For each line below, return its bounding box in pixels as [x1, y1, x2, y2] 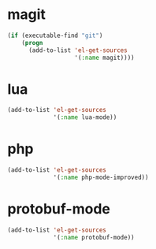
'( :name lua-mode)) [53, 113, 117, 121]
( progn [21, 39, 43, 46]
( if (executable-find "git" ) [7, 32, 103, 39]
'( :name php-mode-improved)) [53, 173, 149, 181]
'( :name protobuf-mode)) [53, 233, 135, 241]
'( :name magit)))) [74, 54, 135, 61]
